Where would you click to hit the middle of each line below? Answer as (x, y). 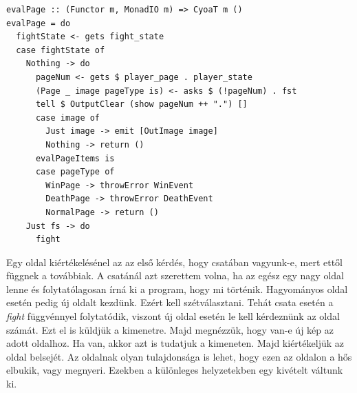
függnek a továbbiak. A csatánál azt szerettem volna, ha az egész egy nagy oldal (175, 275)
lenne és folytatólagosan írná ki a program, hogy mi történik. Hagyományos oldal (177, 289)
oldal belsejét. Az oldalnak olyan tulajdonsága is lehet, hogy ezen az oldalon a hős (179, 356)
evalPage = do (39, 23)
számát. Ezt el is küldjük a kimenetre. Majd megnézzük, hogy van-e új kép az (170, 329)
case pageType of (75, 172)
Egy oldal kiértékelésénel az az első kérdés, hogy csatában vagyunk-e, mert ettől (175, 262)
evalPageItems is (75, 158)
